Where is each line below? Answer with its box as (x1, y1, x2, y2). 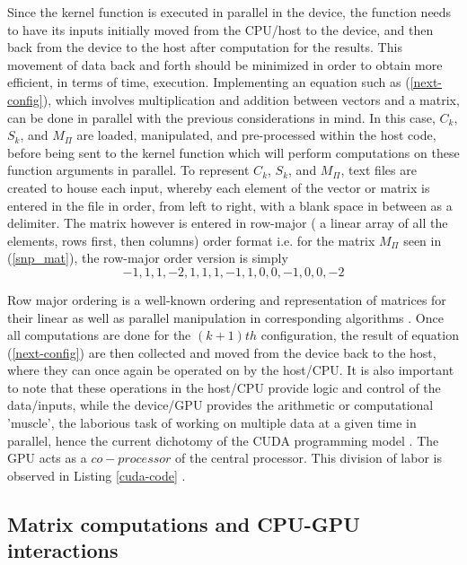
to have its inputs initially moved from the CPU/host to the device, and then (7, 20, 434, 39)
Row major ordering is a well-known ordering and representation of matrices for (7, 290, 446, 309)
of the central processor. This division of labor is (175, 448, 442, 467)
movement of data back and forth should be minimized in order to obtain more (7, 55, 443, 74)
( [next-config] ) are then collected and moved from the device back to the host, (7, 343, 436, 361)
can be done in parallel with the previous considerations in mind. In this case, (7, 108, 436, 126)
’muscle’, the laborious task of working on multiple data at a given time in (7, 413, 417, 432)
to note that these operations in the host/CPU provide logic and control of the (7, 378, 441, 396)
